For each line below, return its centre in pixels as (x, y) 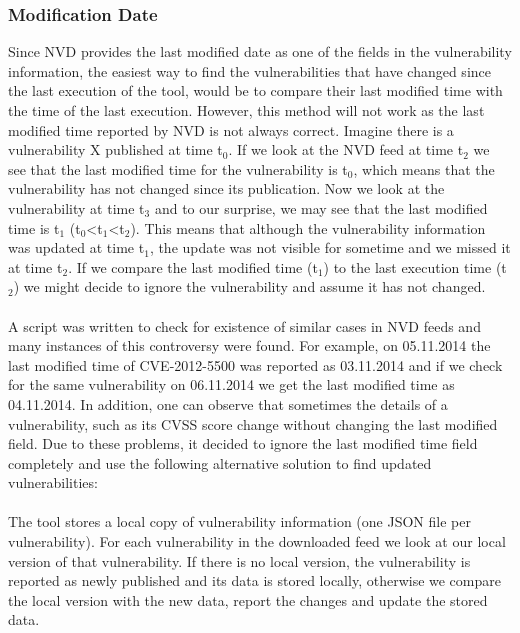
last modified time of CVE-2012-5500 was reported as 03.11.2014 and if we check (255, 364)
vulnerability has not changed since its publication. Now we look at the (226, 188)
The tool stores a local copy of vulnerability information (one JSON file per (239, 521)
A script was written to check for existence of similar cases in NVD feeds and (244, 325)
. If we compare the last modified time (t (193, 266)
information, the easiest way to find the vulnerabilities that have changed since (249, 70)
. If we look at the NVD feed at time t (346, 149)
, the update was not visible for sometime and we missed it (330, 247)
